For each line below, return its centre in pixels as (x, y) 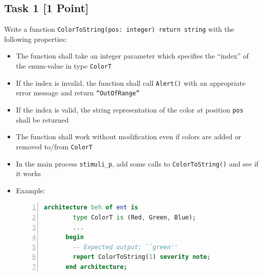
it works (28, 173)
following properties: (36, 39)
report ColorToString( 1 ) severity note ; (142, 257)
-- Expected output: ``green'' (125, 247)
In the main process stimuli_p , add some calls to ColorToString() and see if (137, 163)
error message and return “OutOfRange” (78, 93)
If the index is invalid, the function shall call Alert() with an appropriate (131, 82)
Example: (31, 190)
